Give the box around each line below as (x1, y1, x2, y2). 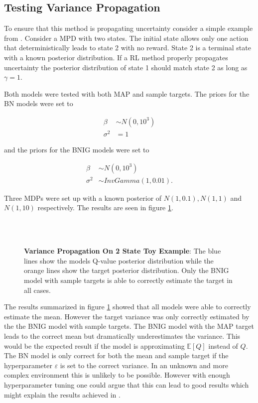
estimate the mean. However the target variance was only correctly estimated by (4, 311, 250, 321)
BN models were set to (4, 98, 73, 109)
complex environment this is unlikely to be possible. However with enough (4, 370, 230, 380)
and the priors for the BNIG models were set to (4, 144, 149, 155)
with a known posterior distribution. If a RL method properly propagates (4, 52, 228, 62)
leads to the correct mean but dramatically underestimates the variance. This (4, 330, 241, 341)
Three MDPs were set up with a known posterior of (4, 192, 162, 203)
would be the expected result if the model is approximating (4, 340, 185, 351)
